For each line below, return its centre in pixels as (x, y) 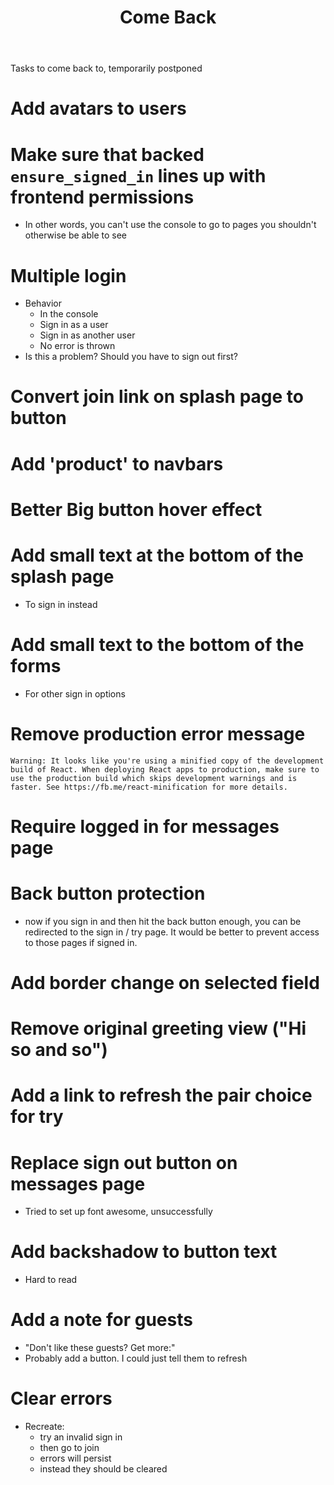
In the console (69, 314)
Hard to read (51, 1280)
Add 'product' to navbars (117, 463)
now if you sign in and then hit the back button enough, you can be (163, 921)
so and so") (59, 1050)
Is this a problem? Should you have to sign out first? (131, 357)
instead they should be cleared (103, 1469)
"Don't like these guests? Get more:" (100, 1348)
